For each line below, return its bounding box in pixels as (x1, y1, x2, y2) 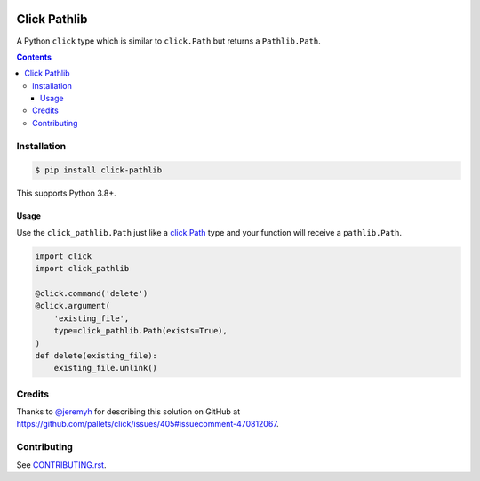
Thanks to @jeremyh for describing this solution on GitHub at (16, 406, 241, 417)
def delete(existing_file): (35, 350, 157, 360)
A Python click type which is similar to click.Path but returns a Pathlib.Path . (16, 36, 322, 46)
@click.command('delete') (35, 288, 148, 298)
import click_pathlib (35, 263, 130, 274)
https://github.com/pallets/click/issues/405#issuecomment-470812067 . (16, 419, 279, 429)
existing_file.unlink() (53, 363, 157, 373)
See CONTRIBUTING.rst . (16, 459, 107, 470)
